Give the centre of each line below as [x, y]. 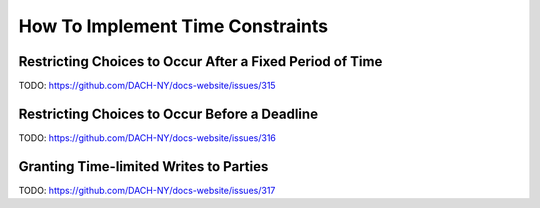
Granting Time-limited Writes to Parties [143, 166]
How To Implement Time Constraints [173, 26]
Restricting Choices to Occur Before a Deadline [168, 113]
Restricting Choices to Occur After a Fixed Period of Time [200, 61]
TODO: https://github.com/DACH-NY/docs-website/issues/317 [147, 190]
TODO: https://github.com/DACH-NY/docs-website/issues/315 [147, 86]
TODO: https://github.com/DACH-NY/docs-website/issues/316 [147, 137]
